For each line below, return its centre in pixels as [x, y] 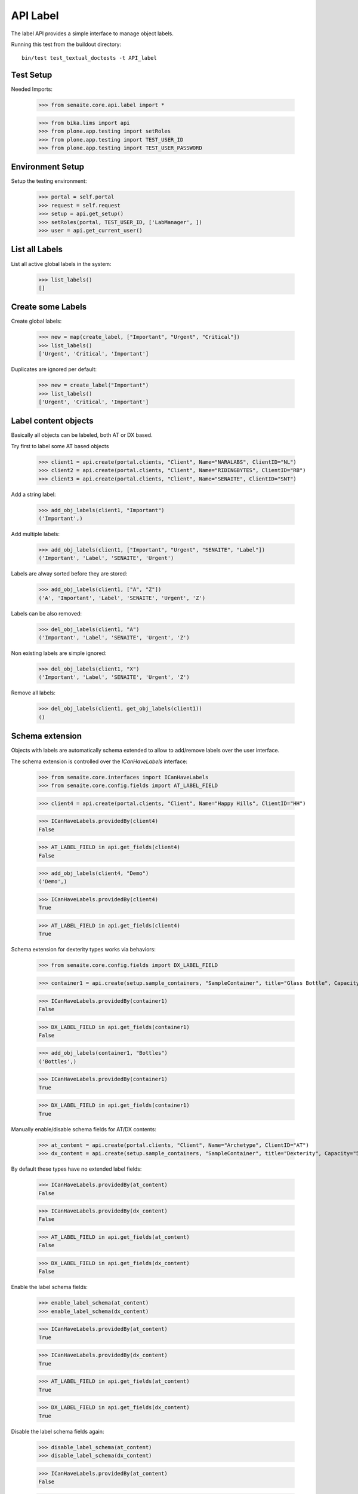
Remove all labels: [33, 693]
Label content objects [52, 421]
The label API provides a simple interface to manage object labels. [92, 33]
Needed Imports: [32, 89]
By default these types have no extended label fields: [76, 1169]
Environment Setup [48, 167]
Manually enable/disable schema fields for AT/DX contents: [84, 1129]
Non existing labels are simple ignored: [59, 653]
